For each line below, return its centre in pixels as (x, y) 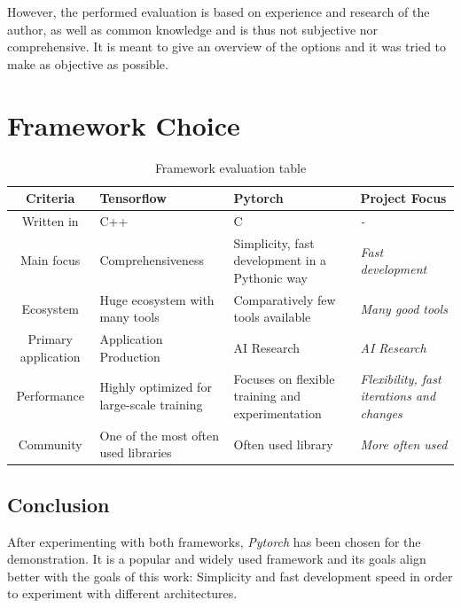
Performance (50, 396)
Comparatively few (285, 299)
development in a (280, 260)
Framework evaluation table (230, 167)
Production (130, 356)
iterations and (398, 396)
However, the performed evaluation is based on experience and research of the (219, 12)
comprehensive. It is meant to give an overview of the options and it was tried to (227, 47)
